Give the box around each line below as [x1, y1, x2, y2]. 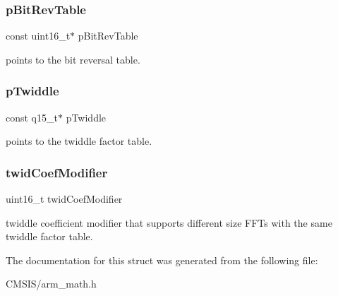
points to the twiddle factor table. [6, 134, 152, 148]
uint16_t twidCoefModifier [6, 191, 123, 206]
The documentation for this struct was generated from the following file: [6, 252, 318, 267]
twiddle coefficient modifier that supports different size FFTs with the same [6, 215, 332, 230]
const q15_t [6, 109, 58, 124]
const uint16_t [6, 28, 71, 43]
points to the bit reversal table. [6, 52, 140, 66]
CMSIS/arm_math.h [6, 276, 97, 291]
